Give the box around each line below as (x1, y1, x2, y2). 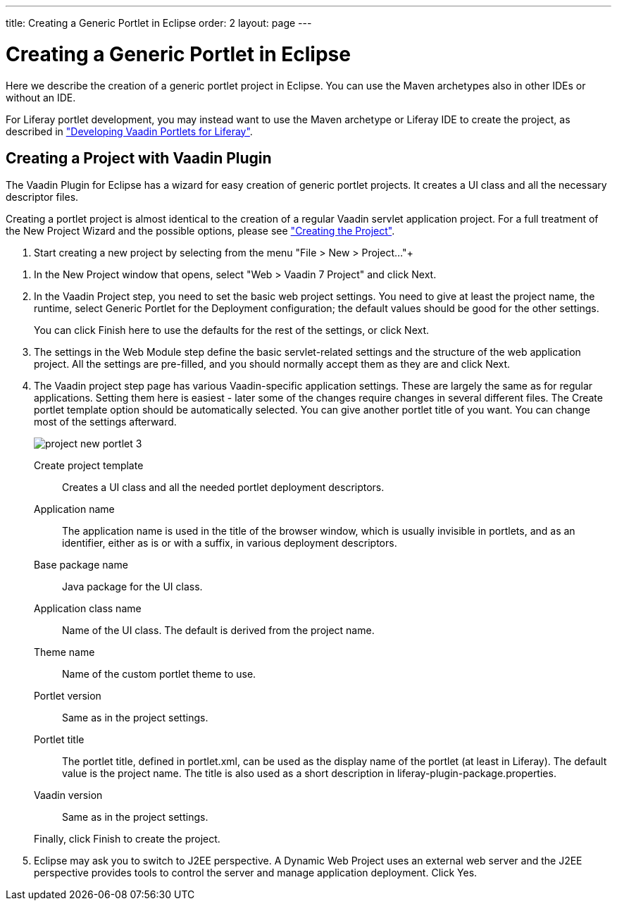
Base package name (34, 559, 128, 571)
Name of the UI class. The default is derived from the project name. (62, 624, 375, 637)
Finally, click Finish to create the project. (34, 833, 220, 845)
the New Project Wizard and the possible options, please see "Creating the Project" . (6, 225, 395, 237)
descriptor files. (6, 191, 79, 204)
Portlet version (34, 690, 101, 702)
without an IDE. (6, 91, 76, 104)
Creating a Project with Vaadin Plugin (6, 149, 272, 167)
